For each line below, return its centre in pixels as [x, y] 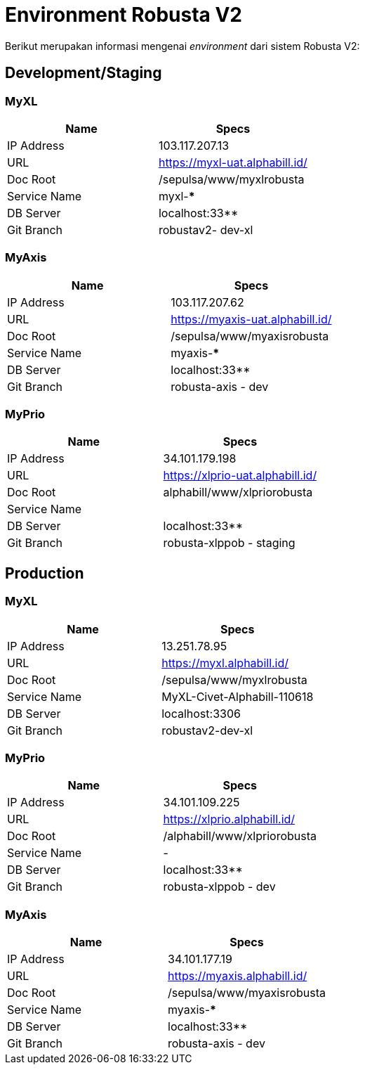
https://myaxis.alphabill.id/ [238, 976]
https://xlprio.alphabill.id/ [229, 819]
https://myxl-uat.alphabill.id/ [233, 162]
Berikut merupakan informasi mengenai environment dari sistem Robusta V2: [182, 46]
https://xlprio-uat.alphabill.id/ [240, 476]
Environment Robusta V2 [124, 15]
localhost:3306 [201, 713]
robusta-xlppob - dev [219, 887]
